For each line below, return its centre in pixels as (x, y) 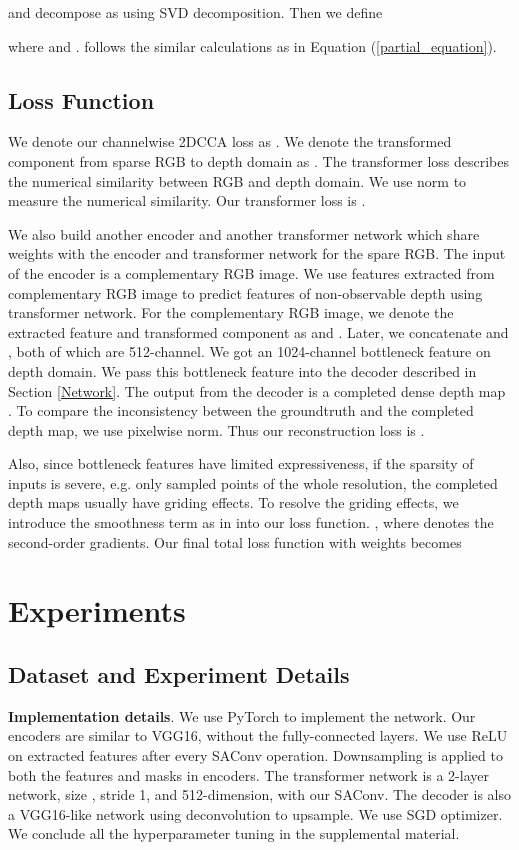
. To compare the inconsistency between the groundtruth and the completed (241, 410)
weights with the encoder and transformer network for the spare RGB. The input (257, 253)
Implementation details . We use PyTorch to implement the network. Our (242, 715)
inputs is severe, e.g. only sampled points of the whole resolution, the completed (253, 482)
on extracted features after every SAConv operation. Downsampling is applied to (255, 755)
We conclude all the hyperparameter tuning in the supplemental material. (234, 833)
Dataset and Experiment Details (179, 674)
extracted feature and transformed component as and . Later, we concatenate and (258, 331)
